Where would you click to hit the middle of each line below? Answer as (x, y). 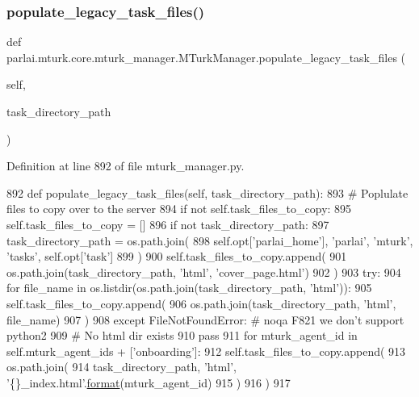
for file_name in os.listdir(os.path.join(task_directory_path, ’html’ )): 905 (189, 288)
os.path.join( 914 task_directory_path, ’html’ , (122, 367)
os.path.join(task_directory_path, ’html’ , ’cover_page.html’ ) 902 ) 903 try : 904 (204, 272)
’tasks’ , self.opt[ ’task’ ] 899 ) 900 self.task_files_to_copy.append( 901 (177, 256)
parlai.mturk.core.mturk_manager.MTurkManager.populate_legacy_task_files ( (206, 57)
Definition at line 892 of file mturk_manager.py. (126, 166)
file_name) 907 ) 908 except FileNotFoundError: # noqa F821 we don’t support (205, 319)
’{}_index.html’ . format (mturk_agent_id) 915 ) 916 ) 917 (149, 382)
